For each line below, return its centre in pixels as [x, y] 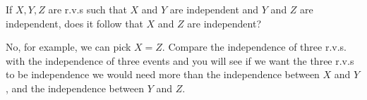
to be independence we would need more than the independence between [163, 74]
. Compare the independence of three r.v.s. [254, 47]
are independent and [214, 9]
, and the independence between [75, 88]
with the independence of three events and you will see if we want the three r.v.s [180, 60]
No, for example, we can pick [68, 47]
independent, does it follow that [74, 23]
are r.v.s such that [88, 9]
